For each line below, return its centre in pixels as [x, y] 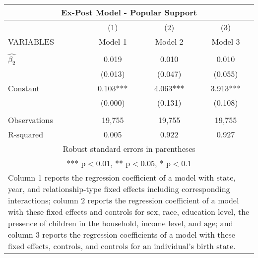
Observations [31, 120]
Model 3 [226, 41]
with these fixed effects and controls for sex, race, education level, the [129, 211]
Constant [24, 88]
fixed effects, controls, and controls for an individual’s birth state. [122, 246]
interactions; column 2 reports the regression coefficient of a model [124, 200]
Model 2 [169, 41]
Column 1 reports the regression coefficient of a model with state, [122, 177]
